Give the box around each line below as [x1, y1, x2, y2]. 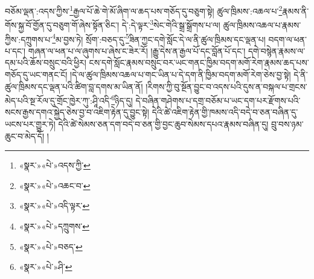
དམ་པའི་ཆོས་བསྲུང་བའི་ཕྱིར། [5, 56, 86, 69]
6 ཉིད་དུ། [111, 92, 133, 106]
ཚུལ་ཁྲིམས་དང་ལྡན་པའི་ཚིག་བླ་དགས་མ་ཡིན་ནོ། [5, 80, 143, 92]
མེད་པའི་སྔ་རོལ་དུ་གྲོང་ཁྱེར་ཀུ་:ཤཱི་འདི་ [5, 94, 112, 106]
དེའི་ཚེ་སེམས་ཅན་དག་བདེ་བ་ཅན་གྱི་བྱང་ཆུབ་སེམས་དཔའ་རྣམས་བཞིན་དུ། [58, 117, 269, 130]
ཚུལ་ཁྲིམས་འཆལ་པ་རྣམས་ [223, 18, 301, 31]
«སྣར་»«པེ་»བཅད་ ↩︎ [19, 240, 83, 252]
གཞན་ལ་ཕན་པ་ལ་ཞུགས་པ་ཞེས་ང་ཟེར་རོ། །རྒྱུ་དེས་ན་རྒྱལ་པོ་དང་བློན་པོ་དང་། [28, 44, 246, 57]
